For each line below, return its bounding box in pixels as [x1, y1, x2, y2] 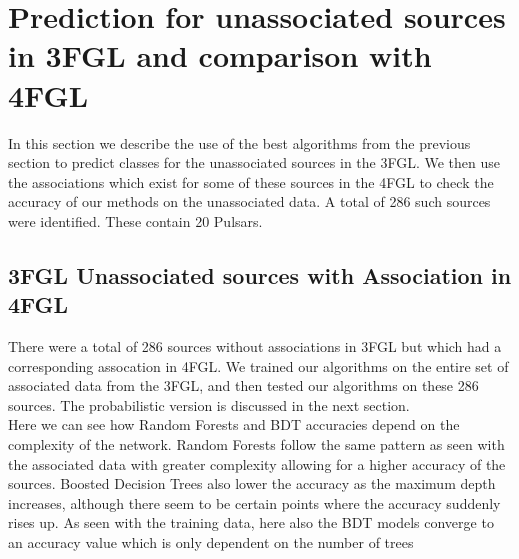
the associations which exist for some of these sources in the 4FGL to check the [8, 171, 494, 192]
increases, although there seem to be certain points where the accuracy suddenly [8, 492, 501, 513]
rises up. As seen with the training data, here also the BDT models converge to [8, 512, 494, 533]
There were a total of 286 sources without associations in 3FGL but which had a [8, 336, 502, 357]
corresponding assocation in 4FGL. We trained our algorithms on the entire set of [8, 355, 509, 376]
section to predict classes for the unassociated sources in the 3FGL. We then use [8, 152, 501, 173]
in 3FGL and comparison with [8, 35, 432, 76]
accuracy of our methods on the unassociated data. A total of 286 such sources [8, 191, 491, 212]
